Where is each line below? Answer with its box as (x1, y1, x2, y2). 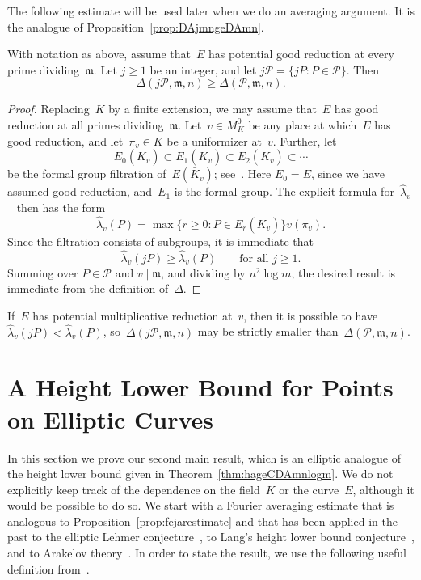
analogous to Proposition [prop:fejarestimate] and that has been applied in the (7, 512, 398, 529)
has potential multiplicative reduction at (32, 307, 233, 324)
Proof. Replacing (7, 100, 90, 117)
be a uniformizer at (166, 132, 262, 149)
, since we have (310, 165, 385, 182)
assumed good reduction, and (7, 183, 153, 200)
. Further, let (272, 132, 337, 149)
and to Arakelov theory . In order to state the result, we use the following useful (7, 544, 406, 561)
